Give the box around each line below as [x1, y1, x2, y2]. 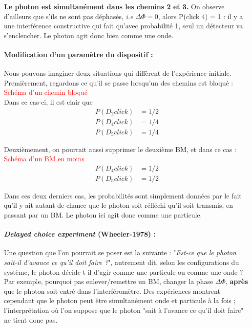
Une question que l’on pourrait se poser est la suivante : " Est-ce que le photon [4, 247, 236, 258]
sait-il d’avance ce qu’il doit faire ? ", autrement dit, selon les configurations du [4, 257, 239, 267]
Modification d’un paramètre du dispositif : [4, 49, 153, 59]
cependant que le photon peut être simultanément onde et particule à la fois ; [4, 295, 236, 306]
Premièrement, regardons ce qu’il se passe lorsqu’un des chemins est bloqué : [4, 77, 233, 87]
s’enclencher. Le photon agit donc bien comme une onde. [4, 30, 173, 40]
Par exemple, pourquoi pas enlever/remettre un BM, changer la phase [4, 276, 213, 286]
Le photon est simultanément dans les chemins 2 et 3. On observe [4, 1, 225, 11]
